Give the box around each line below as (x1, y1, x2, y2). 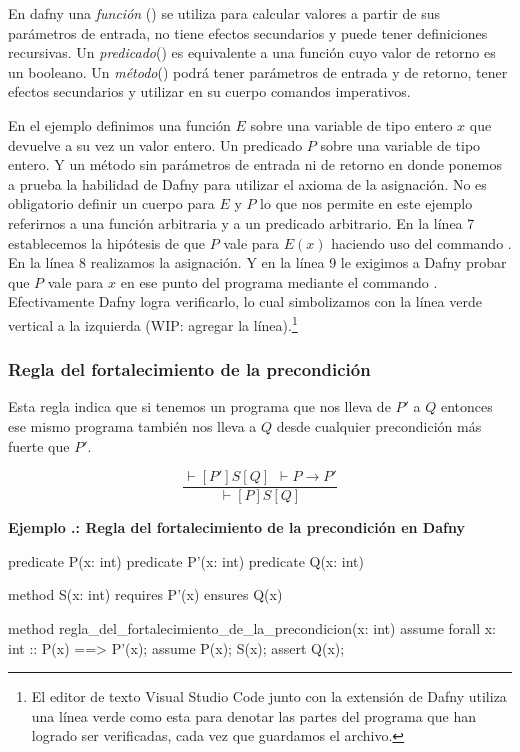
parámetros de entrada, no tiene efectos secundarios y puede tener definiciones (8, 22, 488, 43)
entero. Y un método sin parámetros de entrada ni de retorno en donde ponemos (8, 154, 502, 175)
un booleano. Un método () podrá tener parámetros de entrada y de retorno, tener (8, 61, 508, 82)
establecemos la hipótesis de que (8, 232, 206, 253)
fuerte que (8, 435, 70, 456)
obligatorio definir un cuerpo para (8, 193, 215, 214)
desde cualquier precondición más (276, 415, 482, 436)
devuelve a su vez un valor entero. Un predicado (8, 134, 303, 155)
